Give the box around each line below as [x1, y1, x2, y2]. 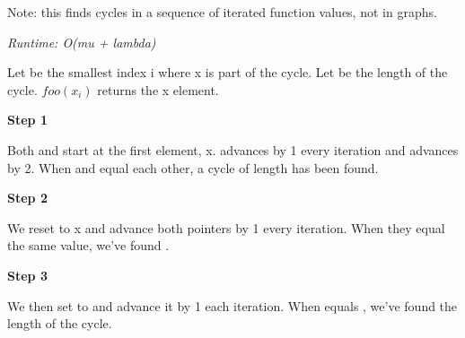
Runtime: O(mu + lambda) [7, 32, 156, 51]
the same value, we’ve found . [7, 236, 170, 255]
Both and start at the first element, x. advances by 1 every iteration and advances [7, 140, 459, 159]
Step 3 [7, 265, 48, 284]
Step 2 [7, 188, 48, 207]
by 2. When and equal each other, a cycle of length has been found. [7, 158, 379, 177]
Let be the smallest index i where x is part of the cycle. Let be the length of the [7, 63, 448, 82]
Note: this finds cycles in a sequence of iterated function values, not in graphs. [7, 3, 437, 21]
